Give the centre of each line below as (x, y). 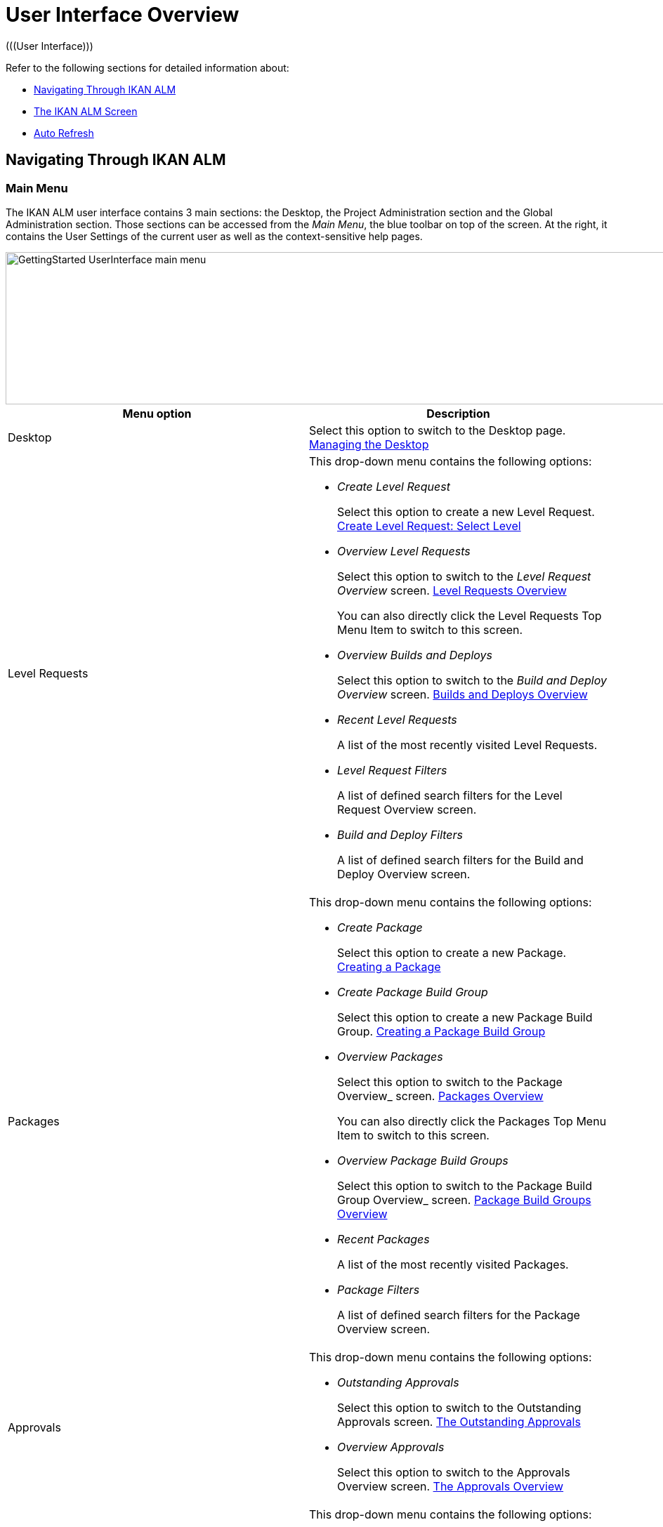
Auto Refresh (64, 133)
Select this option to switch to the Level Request (464, 576)
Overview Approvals (391, 1447)
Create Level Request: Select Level (429, 525)
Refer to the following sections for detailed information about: (147, 67)
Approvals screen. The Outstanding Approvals (459, 1421)
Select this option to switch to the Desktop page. (438, 430)
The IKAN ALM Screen (86, 111)
